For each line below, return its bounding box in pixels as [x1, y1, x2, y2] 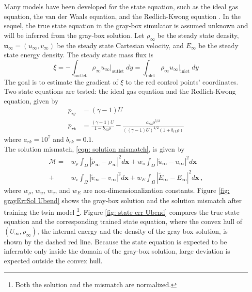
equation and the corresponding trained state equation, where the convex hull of [4, 216, 242, 226]
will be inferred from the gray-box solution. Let [4, 30, 144, 40]
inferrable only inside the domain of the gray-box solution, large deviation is [4, 246, 230, 256]
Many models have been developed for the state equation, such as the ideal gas [4, 1, 238, 11]
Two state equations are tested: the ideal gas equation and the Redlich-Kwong [4, 86, 236, 96]
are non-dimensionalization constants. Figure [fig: [83, 185, 230, 195]
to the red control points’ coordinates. [126, 76, 238, 86]
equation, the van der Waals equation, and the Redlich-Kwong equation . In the [4, 11, 241, 21]
